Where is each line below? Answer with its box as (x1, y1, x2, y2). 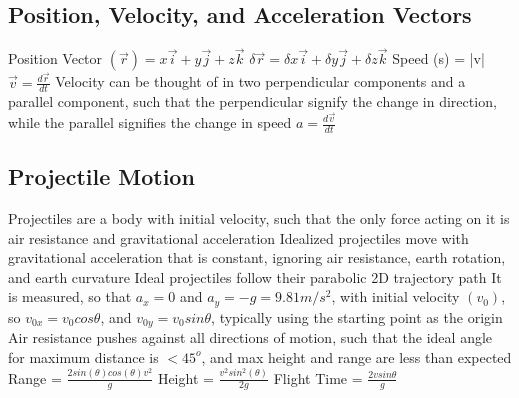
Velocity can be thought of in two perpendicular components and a (55, 71, 466, 92)
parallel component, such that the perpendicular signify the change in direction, (8, 91, 497, 112)
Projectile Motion (8, 161, 195, 192)
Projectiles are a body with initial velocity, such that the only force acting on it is (8, 208, 510, 229)
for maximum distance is (8, 346, 159, 367)
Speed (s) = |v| (392, 48, 485, 69)
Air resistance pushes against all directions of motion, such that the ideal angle (8, 327, 493, 348)
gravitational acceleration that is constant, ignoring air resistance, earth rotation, (8, 247, 506, 268)
